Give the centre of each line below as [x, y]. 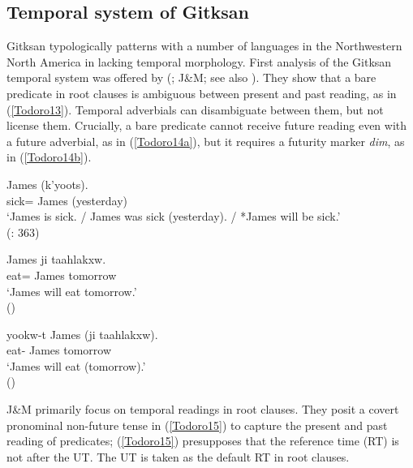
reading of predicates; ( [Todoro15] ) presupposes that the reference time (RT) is [203, 441]
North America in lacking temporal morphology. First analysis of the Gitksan [199, 61]
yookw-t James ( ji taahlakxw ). [82, 334]
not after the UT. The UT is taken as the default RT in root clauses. [178, 456]
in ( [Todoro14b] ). [49, 157]
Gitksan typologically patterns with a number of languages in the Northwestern [204, 46]
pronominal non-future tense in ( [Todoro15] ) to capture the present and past [197, 425]
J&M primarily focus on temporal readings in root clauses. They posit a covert [203, 409]
